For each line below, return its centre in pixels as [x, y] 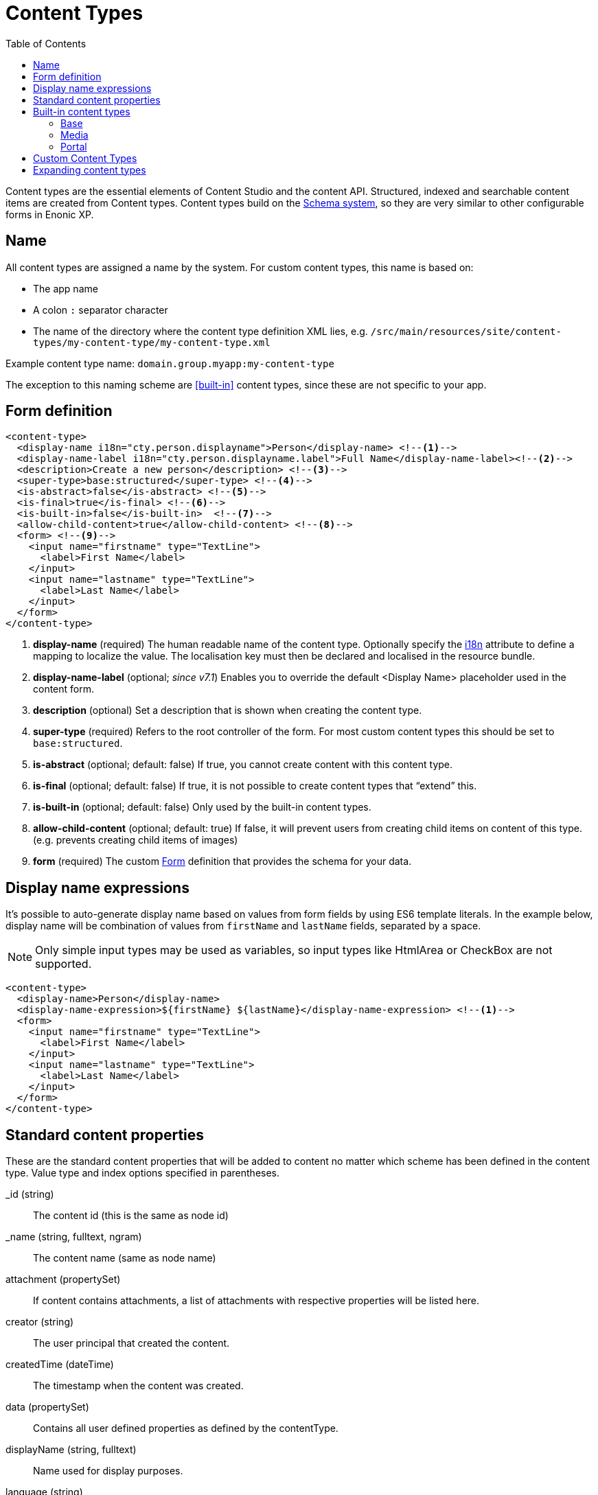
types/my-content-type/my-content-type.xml [152, 342]
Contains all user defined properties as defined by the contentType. [186, 1428]
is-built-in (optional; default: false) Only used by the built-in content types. [202, 807]
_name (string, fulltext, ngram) [74, 1237]
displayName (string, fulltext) [71, 1450]
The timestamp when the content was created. [138, 1386]
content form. [64, 689]
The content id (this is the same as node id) [131, 1216]
